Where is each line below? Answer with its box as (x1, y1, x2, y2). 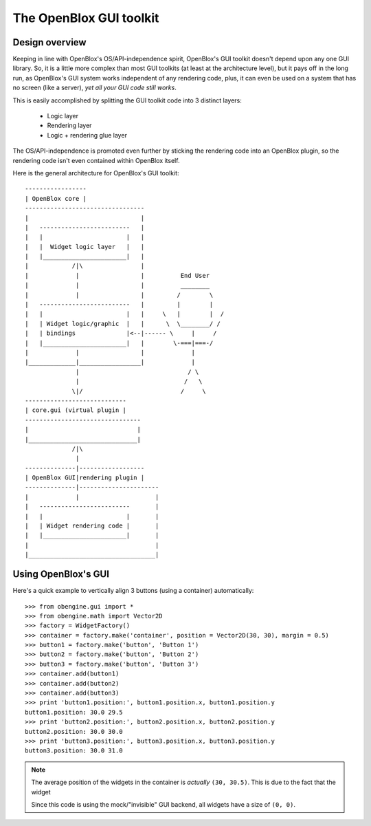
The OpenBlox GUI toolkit (12, 10, 159, 25)
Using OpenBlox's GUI (12, 568, 110, 580)
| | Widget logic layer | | (25, 243, 145, 250)
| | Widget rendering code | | (25, 522, 159, 530)
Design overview (12, 36, 87, 48)
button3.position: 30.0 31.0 (25, 747, 123, 754)
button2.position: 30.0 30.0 (25, 728, 123, 735)
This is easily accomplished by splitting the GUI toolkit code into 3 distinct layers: (12, 96, 242, 105)
